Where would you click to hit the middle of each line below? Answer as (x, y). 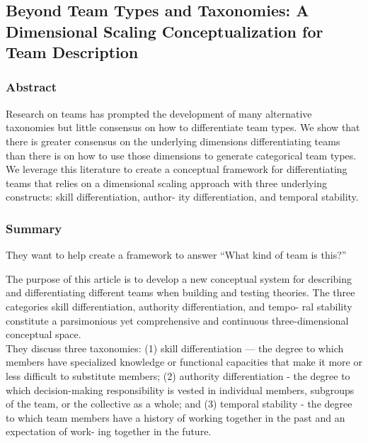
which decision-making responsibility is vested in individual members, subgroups (180, 389)
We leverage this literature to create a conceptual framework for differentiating (177, 169)
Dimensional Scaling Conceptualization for (165, 31)
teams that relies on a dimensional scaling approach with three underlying (166, 183)
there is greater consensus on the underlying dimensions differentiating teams (173, 141)
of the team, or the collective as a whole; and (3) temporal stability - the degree (179, 404)
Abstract (31, 87)
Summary (34, 228)
